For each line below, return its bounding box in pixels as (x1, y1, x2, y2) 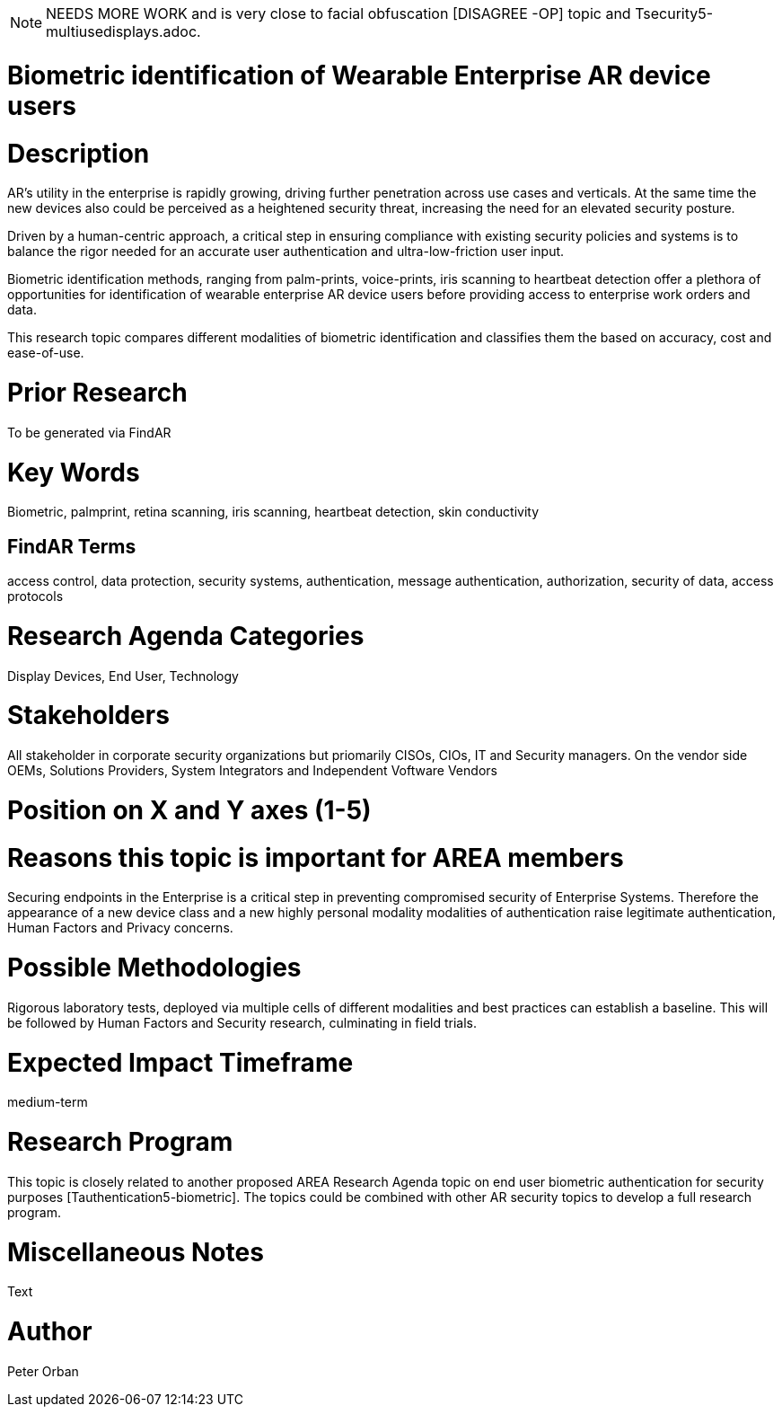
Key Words (7, 456, 140, 488)
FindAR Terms (7, 535, 136, 558)
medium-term (7, 1094, 88, 1110)
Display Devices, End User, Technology (7, 667, 239, 684)
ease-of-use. (7, 345, 84, 361)
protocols (7, 588, 64, 605)
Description (7, 137, 150, 169)
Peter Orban (7, 1363, 79, 1379)
